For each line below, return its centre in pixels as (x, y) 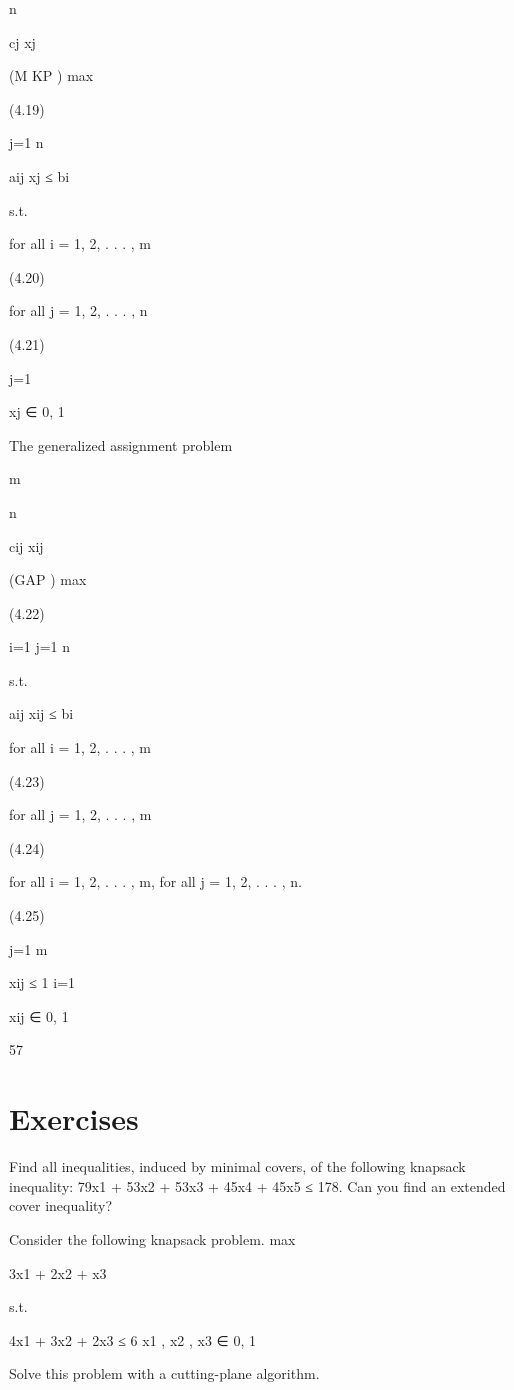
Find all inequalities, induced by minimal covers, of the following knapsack (237, 1166)
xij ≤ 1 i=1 (42, 982)
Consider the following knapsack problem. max (152, 1238)
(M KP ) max (51, 75)
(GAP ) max (48, 579)
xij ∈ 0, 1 (39, 1015)
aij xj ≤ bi (39, 175)
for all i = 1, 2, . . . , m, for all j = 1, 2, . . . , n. (155, 881)
